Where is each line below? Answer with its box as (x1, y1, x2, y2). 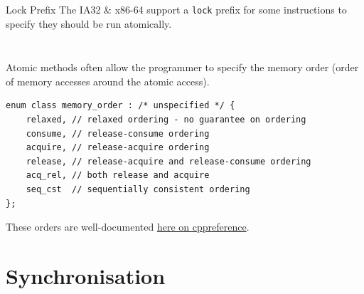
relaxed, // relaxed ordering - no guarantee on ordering (26, 115, 306, 125)
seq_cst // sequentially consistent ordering (26, 184, 250, 194)
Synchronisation (6, 261, 166, 290)
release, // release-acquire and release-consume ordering (26, 156, 311, 167)
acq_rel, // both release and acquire (26, 170, 210, 181)
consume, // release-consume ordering (26, 128, 210, 139)
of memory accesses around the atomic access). (6, 73, 210, 88)
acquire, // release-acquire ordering (26, 142, 210, 153)
